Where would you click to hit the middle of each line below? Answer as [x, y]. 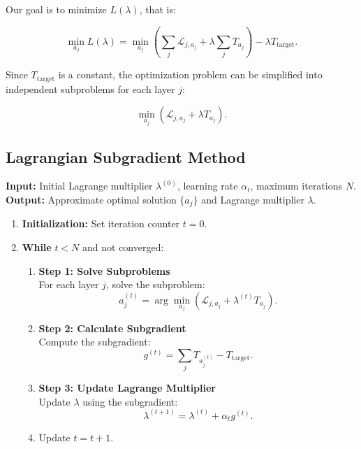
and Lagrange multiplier [253, 200]
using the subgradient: [130, 401]
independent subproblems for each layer [90, 88]
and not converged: [123, 247]
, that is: [157, 9]
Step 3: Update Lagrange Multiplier [127, 388]
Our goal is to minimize [56, 9]
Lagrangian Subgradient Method [126, 156]
